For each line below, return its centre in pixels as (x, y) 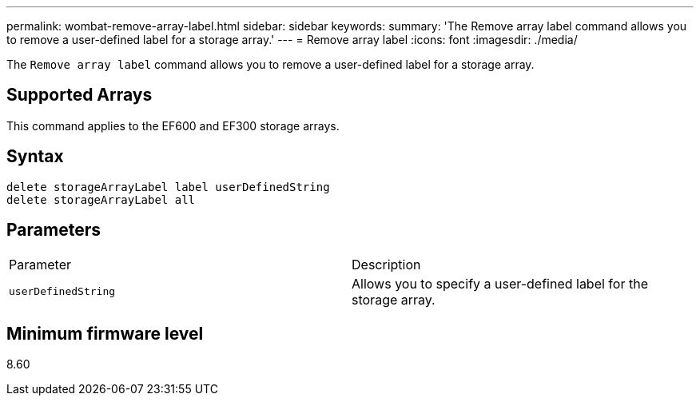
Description (386, 264)
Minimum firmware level (105, 333)
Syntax (35, 157)
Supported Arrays (80, 95)
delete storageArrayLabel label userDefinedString (168, 187)
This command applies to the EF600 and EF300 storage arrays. (173, 125)
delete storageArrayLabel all (101, 199)
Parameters (54, 230)
